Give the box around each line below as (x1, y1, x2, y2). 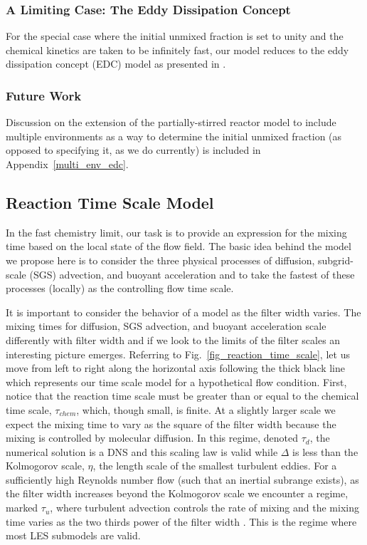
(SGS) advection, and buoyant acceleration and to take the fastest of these (29, 266, 355, 281)
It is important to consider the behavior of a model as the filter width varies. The (6, 304, 361, 319)
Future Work (6, 86, 82, 104)
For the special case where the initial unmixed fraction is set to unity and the (6, 28, 344, 43)
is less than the (292, 444, 358, 459)
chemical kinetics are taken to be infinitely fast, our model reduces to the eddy (6, 42, 349, 57)
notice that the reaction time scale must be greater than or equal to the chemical (6, 388, 359, 403)
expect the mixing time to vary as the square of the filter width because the (6, 416, 336, 431)
